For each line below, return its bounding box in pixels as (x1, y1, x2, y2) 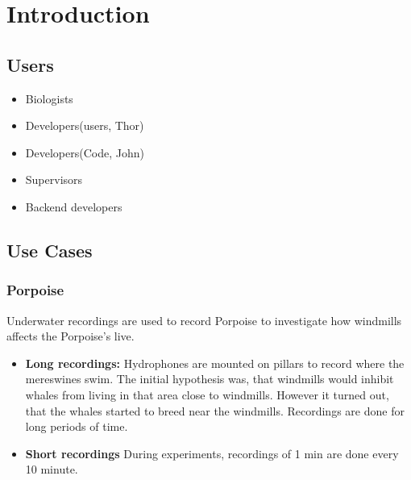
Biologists (25, 90, 73, 106)
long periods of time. (25, 418, 128, 435)
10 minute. (25, 461, 78, 478)
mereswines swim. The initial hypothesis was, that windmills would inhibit (25, 370, 394, 387)
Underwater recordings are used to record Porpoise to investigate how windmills (6, 311, 402, 328)
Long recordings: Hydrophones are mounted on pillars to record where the (25, 354, 405, 371)
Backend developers (25, 198, 122, 215)
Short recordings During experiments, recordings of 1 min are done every (25, 445, 399, 461)
